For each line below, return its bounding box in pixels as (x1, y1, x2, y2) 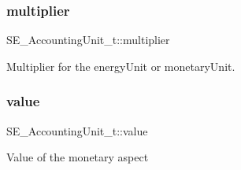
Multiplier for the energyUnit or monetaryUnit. (6, 57, 235, 74)
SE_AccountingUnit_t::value (6, 122, 148, 139)
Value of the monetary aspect (6, 149, 149, 165)
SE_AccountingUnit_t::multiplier (6, 31, 170, 48)
